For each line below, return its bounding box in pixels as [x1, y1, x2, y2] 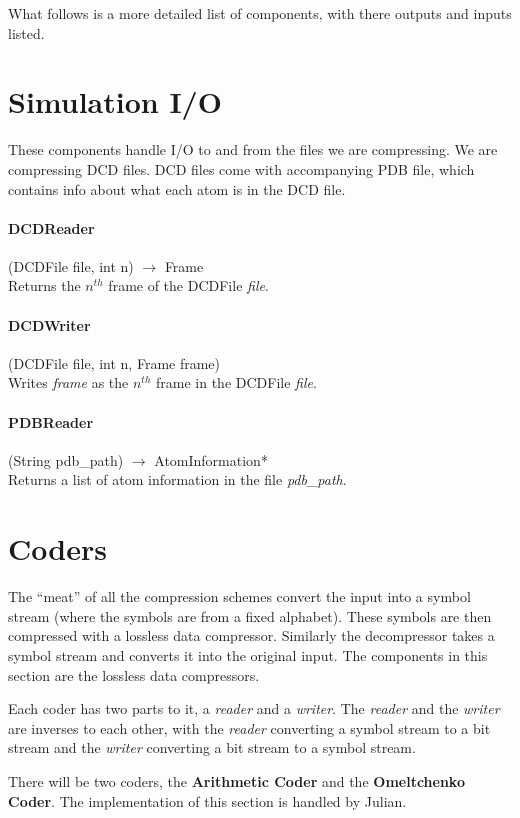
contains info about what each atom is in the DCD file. [8, 178, 346, 199]
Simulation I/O [8, 81, 222, 122]
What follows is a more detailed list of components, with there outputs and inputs [8, 3, 512, 23]
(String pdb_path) [8, 449, 124, 470]
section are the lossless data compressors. [8, 664, 260, 685]
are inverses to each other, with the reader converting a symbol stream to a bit [8, 717, 491, 738]
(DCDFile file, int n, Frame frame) [8, 352, 221, 373]
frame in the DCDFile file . [156, 372, 317, 393]
